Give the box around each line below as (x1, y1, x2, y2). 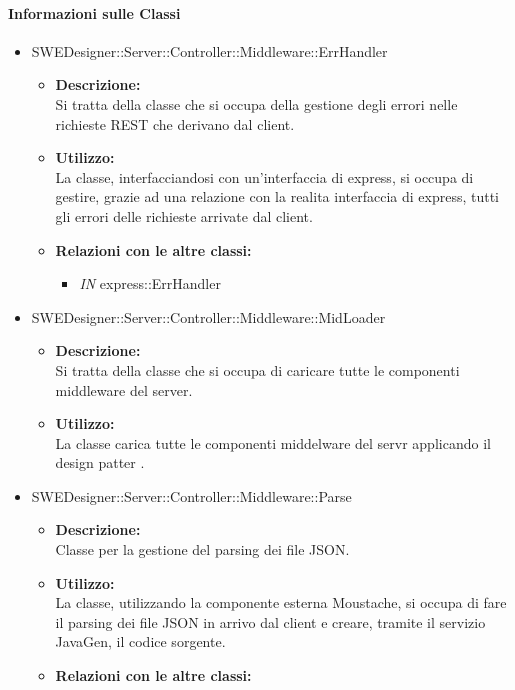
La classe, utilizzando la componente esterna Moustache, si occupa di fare (55, 592, 507, 613)
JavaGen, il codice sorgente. (55, 631, 226, 652)
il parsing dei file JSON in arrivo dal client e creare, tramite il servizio (55, 611, 486, 632)
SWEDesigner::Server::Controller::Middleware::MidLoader (31, 306, 386, 327)
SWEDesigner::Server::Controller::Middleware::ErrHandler (31, 40, 388, 61)
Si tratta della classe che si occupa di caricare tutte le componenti (55, 359, 460, 380)
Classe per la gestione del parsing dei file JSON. (55, 539, 350, 560)
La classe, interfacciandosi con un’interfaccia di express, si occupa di (55, 166, 474, 187)
